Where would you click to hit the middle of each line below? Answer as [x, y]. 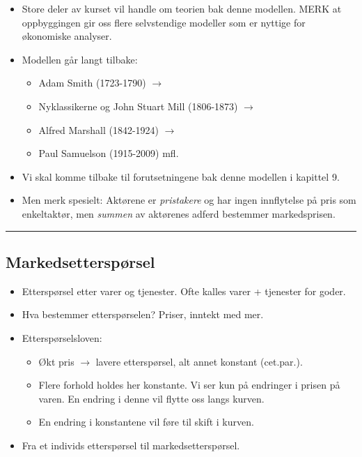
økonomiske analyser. [67, 36]
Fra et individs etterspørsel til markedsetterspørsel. [131, 445]
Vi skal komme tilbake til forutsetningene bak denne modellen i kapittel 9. [181, 176]
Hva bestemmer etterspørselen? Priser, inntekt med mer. [143, 314]
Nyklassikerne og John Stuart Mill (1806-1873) [138, 106]
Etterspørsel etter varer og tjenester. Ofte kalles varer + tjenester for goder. [184, 291]
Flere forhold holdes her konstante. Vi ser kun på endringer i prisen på [189, 385]
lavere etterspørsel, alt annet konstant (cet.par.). [199, 361]
